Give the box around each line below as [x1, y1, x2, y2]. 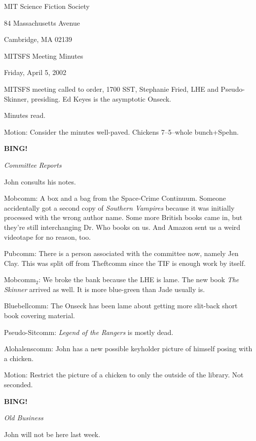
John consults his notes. [4, 176, 76, 186]
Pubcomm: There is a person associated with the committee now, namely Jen [4, 248, 239, 258]
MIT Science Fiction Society [4, 1, 90, 11]
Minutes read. [4, 110, 46, 120]
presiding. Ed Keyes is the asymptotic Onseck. [31, 93, 171, 104]
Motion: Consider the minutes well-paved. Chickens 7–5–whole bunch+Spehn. [4, 126, 239, 137]
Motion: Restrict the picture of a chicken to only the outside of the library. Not [4, 369, 244, 380]
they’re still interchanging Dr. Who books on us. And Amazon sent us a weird [4, 221, 241, 232]
